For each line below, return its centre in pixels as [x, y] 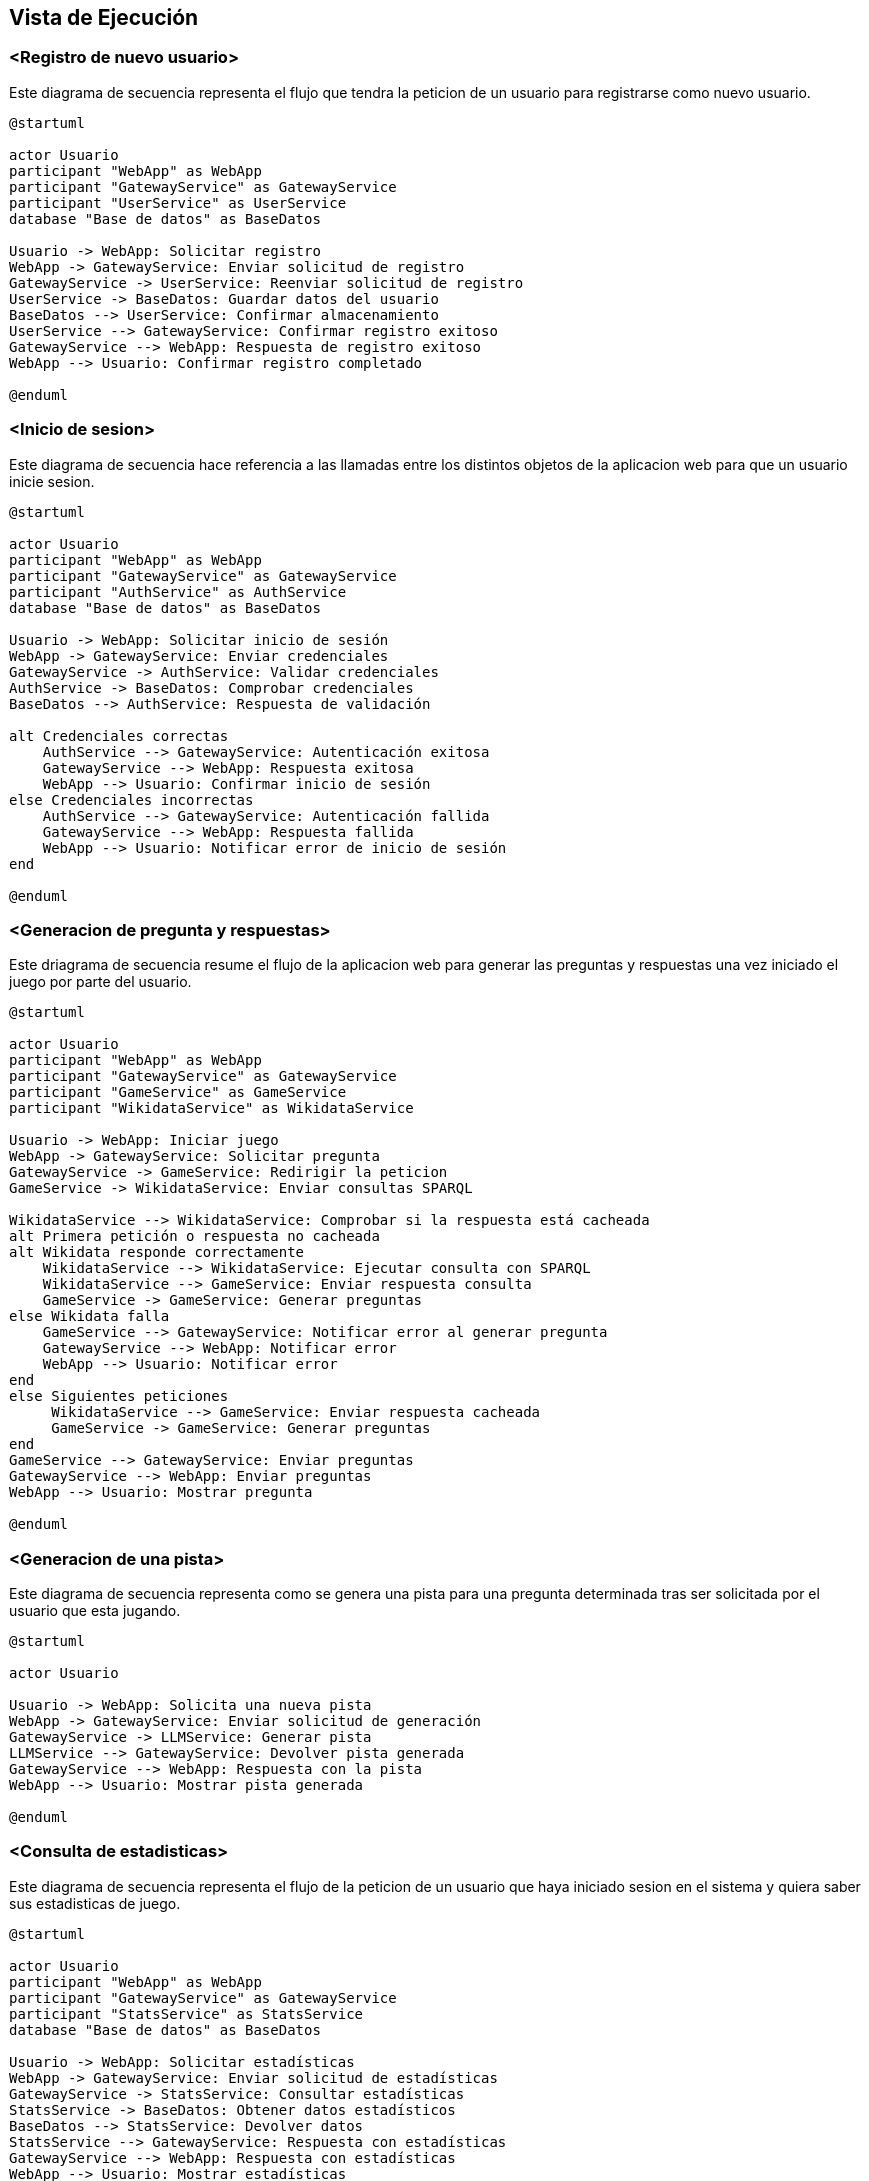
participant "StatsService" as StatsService [186, 2013]
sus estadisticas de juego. [95, 1903]
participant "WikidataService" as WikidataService [211, 1108]
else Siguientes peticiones [119, 1396]
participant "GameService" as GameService [178, 1092]
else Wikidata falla [89, 1316]
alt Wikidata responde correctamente [157, 1252]
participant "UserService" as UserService [178, 202]
